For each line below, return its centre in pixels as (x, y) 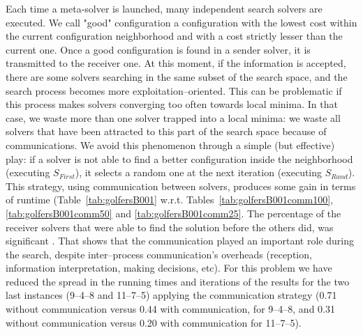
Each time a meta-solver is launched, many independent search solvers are (164, 8)
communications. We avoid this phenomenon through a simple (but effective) (170, 145)
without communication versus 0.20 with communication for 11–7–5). (154, 322)
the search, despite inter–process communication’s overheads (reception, (159, 254)
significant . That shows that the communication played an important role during (180, 241)
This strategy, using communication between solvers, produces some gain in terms (181, 186)
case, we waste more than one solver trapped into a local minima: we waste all (173, 117)
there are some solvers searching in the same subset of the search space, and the (177, 76)
